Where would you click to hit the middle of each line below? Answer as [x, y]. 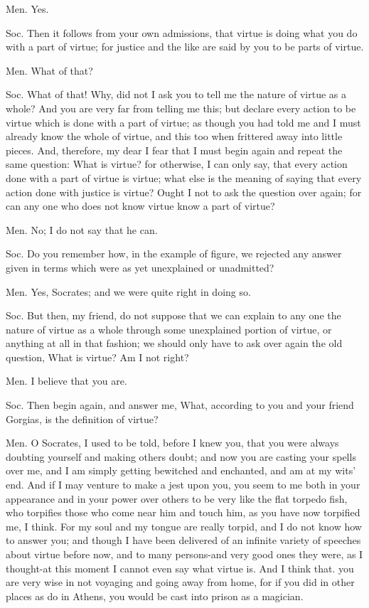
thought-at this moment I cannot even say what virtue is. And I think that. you [180, 568]
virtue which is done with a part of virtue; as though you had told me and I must [183, 122]
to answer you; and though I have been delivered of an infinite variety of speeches [183, 540]
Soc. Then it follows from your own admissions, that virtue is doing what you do [182, 32]
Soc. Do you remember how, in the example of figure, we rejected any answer [174, 254]
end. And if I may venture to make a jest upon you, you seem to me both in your [183, 485]
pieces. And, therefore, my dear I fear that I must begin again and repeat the [174, 150]
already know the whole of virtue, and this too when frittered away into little [174, 136]
